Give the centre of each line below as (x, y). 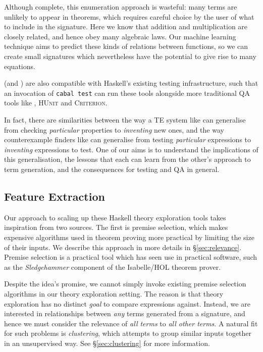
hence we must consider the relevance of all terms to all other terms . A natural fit (131, 323)
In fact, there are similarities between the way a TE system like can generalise (125, 120)
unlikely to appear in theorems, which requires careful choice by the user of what (129, 16)
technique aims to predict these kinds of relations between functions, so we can (126, 46)
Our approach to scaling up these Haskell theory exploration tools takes (115, 217)
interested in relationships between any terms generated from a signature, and (125, 313)
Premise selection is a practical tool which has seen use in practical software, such (131, 257)
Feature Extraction (55, 196)
